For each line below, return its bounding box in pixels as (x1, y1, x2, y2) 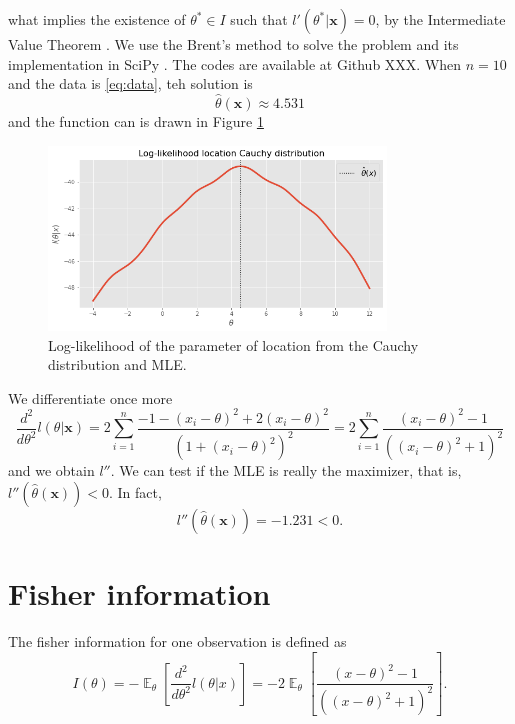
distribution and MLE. (48, 354, 187, 375)
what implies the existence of (8, 9, 186, 29)
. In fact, (109, 481, 162, 502)
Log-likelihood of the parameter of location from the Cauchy (48, 334, 419, 355)
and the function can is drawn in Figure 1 (8, 111, 264, 131)
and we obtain (8, 460, 95, 481)
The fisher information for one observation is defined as (8, 631, 347, 651)
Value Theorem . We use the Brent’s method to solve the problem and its (8, 34, 459, 54)
